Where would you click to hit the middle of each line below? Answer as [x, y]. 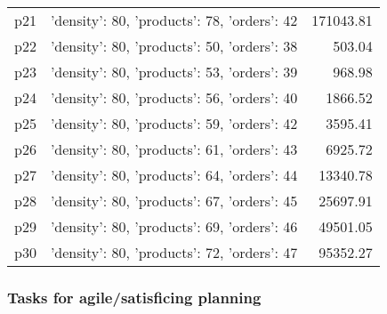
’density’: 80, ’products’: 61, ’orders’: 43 [174, 149]
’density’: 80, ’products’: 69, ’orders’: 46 [174, 226]
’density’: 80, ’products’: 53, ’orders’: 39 [174, 72]
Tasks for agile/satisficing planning [134, 297]
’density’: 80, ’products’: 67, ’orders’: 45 [174, 201]
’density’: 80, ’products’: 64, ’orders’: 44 [174, 175]
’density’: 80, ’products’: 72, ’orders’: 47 [174, 252]
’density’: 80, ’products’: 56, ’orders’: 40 [174, 97]
